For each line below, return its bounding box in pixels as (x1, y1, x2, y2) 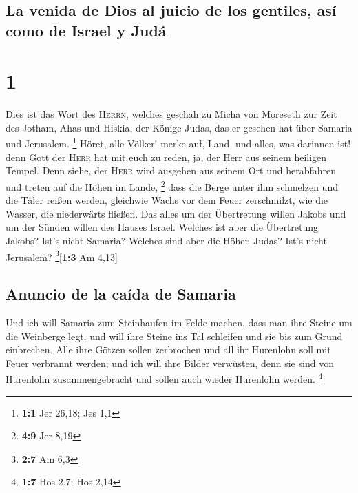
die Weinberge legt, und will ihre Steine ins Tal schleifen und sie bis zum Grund (6, 328, 343, 343)
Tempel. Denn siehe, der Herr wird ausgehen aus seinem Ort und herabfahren (6, 163, 336, 178)
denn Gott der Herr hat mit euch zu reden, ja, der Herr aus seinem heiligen (6, 149, 327, 164)
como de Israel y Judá (6, 19, 167, 41)
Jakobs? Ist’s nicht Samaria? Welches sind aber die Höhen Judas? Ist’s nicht (6, 233, 327, 247)
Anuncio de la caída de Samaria (6, 283, 236, 304)
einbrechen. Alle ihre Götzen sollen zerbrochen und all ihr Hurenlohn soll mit (6, 342, 331, 357)
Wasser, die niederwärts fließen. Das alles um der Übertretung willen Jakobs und (6, 206, 346, 220)
